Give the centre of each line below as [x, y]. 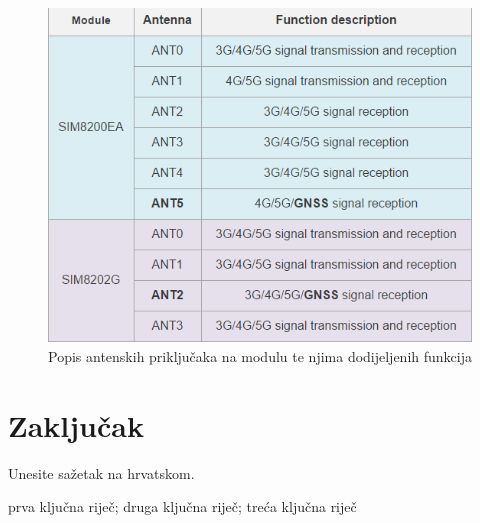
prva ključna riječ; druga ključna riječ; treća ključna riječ [182, 506]
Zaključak [76, 424]
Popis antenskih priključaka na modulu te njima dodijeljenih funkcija [260, 356]
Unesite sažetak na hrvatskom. [101, 472]
